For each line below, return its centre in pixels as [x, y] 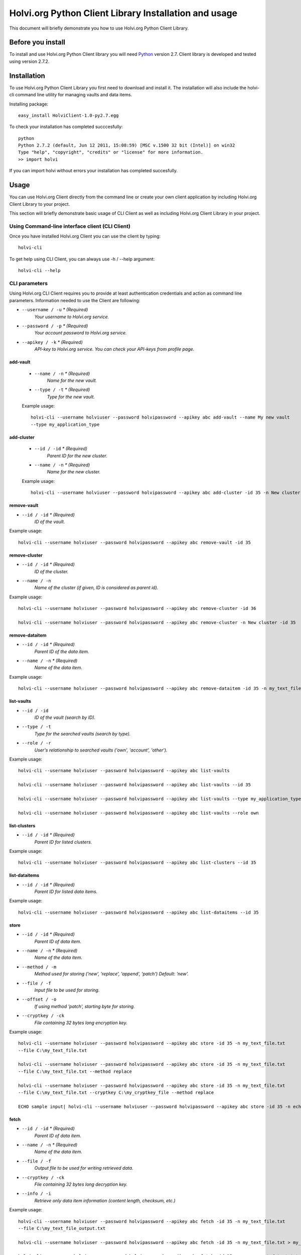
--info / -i [36, 1194]
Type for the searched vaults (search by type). [83, 733]
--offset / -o [39, 999]
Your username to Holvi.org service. [72, 317]
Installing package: [29, 104]
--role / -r [36, 743]
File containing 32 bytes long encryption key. [81, 1023]
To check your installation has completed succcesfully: [66, 127]
